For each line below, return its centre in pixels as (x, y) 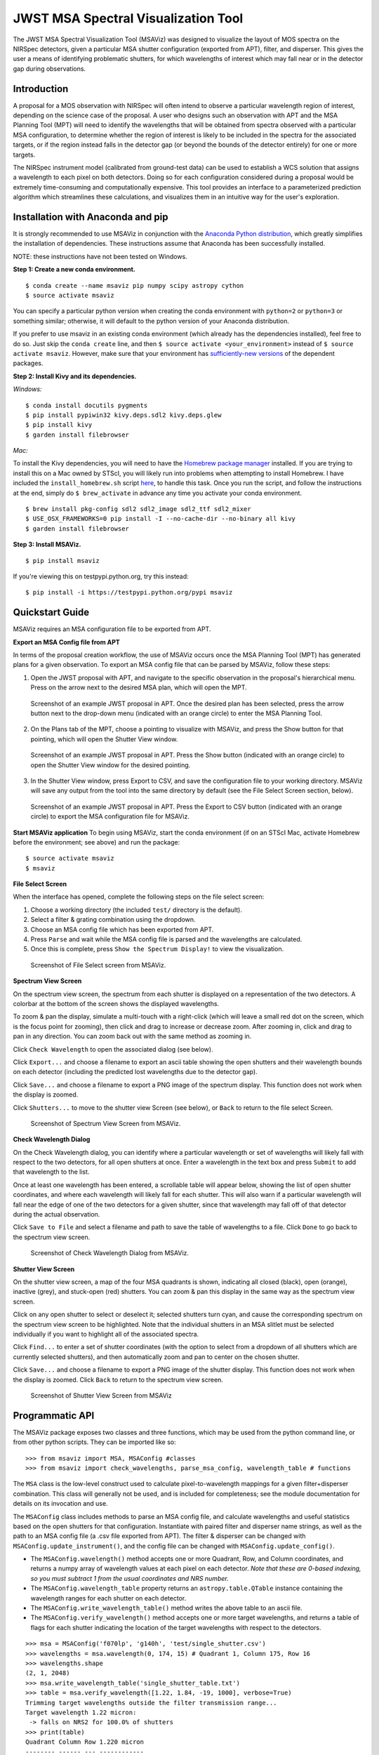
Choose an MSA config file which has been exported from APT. (122, 929)
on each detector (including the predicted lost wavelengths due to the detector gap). (135, 1072)
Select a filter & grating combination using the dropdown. (113, 920)
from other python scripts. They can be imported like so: (95, 1442)
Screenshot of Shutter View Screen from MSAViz (101, 1395)
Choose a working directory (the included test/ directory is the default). (136, 910)
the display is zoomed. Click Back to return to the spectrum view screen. (118, 1379)
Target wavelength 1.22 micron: (81, 1712)
